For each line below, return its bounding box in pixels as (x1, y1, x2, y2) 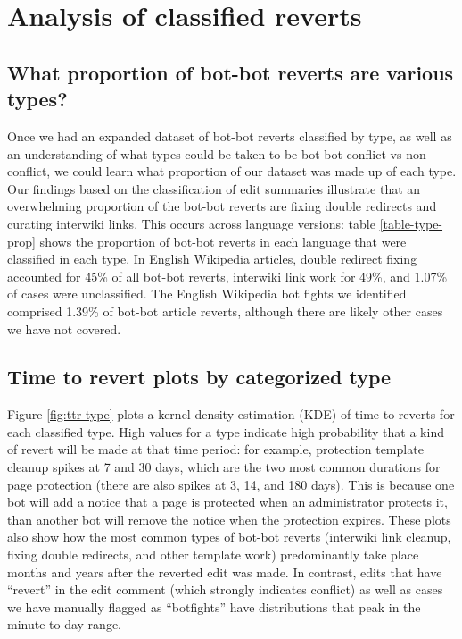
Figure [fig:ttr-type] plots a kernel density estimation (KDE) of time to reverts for (7, 405, 455, 424)
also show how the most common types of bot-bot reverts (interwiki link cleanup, (7, 527, 451, 546)
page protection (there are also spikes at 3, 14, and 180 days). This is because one (7, 475, 455, 493)
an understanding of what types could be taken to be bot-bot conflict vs (7, 144, 402, 163)
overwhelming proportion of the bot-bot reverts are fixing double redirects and (7, 197, 437, 215)
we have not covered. (7, 319, 121, 338)
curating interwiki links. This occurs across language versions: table (7, 214, 375, 232)
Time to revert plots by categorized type (7, 363, 392, 391)
